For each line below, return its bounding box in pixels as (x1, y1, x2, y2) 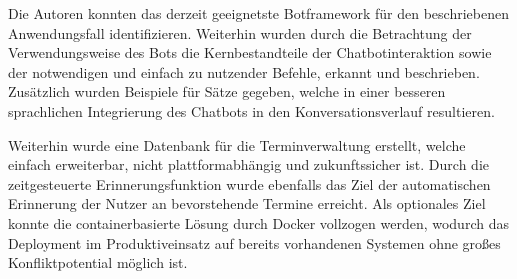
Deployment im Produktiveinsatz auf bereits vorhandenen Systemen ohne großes (8, 232, 501, 253)
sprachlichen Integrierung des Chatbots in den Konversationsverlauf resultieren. (8, 100, 495, 121)
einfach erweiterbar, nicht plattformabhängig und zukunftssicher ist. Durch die (8, 154, 489, 175)
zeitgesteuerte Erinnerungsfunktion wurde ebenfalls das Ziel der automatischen (8, 173, 491, 194)
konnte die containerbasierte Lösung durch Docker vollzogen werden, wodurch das (8, 212, 509, 233)
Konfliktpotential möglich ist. (8, 252, 188, 273)
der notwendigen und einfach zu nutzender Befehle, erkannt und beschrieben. (8, 61, 480, 82)
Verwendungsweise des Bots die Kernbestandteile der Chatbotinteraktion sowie (8, 42, 492, 63)
